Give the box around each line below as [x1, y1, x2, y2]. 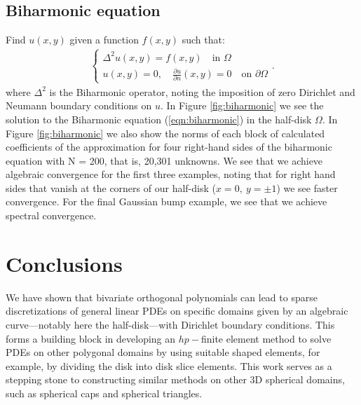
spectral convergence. [6, 208, 97, 223]
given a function [69, 32, 139, 47]
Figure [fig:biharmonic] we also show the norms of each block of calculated [6, 125, 325, 140]
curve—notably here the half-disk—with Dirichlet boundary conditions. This [6, 317, 335, 331]
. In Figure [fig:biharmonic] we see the [160, 98, 324, 113]
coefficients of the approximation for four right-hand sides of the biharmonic [6, 139, 332, 154]
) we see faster [276, 180, 338, 195]
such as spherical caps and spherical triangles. [6, 385, 203, 400]
